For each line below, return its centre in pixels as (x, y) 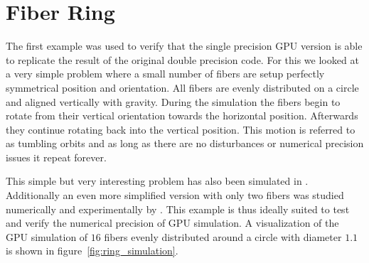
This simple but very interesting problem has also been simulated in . (157, 181)
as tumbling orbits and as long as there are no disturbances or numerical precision (185, 143)
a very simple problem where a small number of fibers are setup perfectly (165, 74)
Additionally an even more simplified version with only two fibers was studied (175, 195)
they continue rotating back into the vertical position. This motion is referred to (181, 129)
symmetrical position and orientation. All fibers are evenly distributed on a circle (182, 87)
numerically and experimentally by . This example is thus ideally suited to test (178, 209)
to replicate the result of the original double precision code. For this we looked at (182, 59)
